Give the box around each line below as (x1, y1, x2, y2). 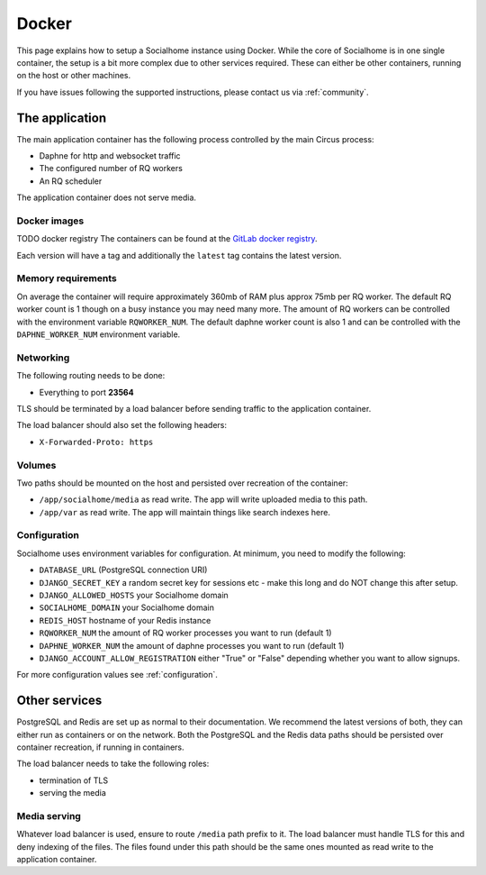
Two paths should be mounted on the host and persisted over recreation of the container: (16, 478, 348, 488)
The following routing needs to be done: (16, 370, 166, 381)
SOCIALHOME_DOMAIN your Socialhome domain (39, 602, 215, 613)
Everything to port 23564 (39, 387, 134, 397)
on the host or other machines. (16, 70, 131, 81)
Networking (16, 351, 70, 364)
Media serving (16, 809, 81, 822)
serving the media (39, 788, 107, 798)
